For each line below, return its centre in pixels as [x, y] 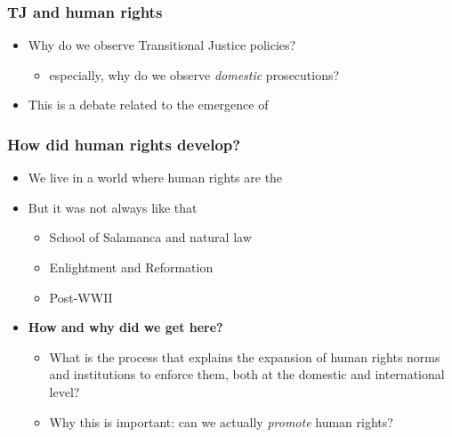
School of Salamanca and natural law [150, 237]
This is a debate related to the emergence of [148, 105]
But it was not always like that [113, 207]
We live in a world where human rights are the [155, 178]
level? [65, 391]
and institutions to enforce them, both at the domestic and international [247, 374]
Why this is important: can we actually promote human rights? [221, 421]
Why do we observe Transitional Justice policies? [162, 45]
